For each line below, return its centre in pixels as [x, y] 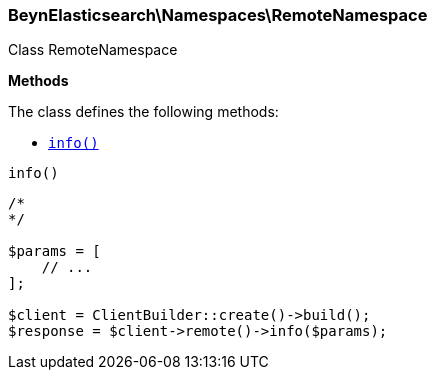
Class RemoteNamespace [93, 50]
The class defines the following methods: [143, 112]
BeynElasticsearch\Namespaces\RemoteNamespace [218, 15]
